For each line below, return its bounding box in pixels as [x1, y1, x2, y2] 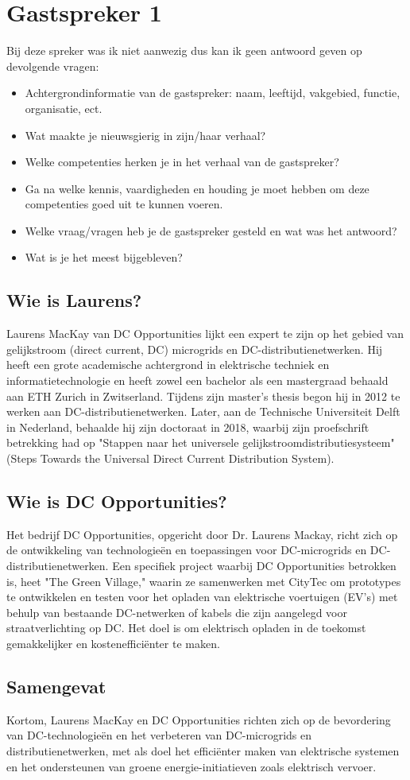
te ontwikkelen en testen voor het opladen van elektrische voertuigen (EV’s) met [6, 588, 398, 605]
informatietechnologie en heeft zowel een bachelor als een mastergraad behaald [6, 372, 389, 389]
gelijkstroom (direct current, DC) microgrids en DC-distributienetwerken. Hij [6, 340, 383, 357]
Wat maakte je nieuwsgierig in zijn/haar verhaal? [25, 126, 266, 143]
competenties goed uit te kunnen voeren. [25, 196, 223, 212]
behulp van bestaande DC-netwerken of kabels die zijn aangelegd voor [6, 603, 347, 620]
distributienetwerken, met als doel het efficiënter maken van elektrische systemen [6, 742, 400, 759]
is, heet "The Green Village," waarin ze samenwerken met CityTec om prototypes [6, 572, 401, 589]
